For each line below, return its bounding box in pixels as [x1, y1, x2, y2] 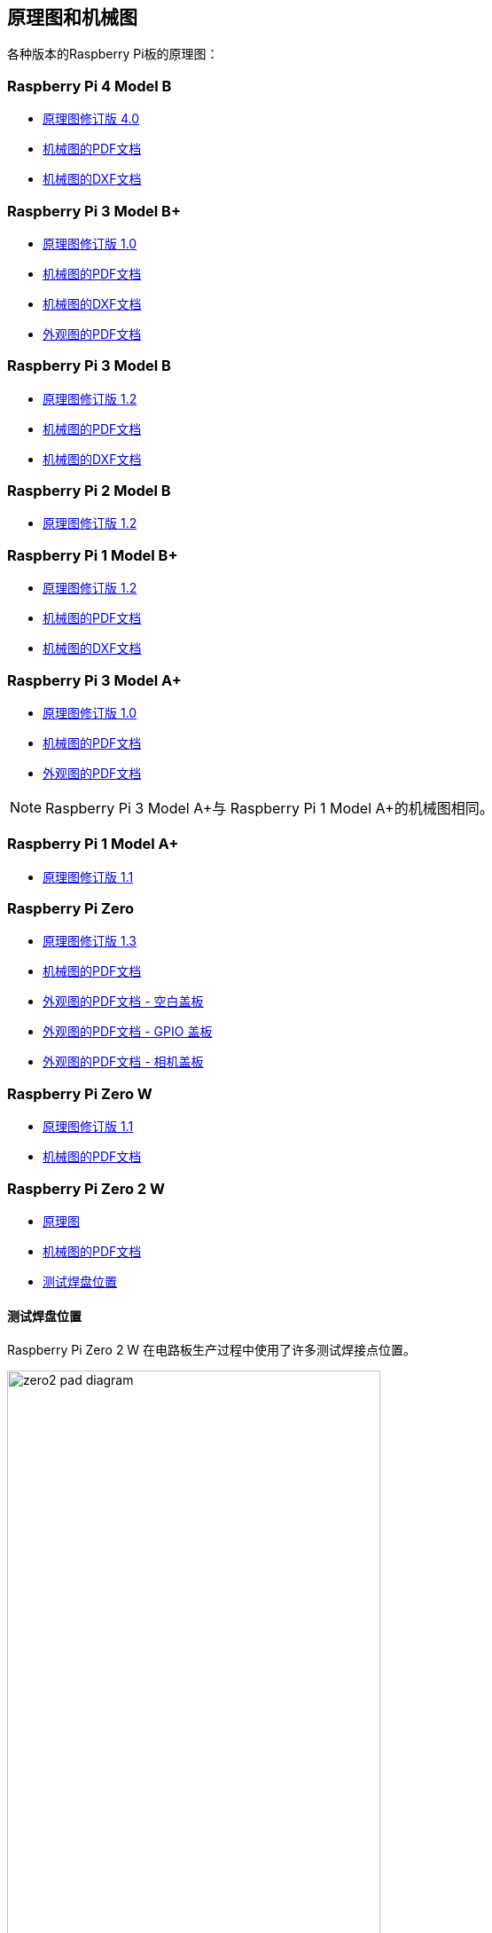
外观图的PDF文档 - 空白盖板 [43, 994, 204, 1010]
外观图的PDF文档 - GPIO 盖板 [43, 1024, 213, 1040]
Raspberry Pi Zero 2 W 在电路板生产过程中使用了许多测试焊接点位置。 [7, 1342, 417, 1358]
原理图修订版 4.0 [43, 111, 140, 127]
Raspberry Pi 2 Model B [7, 482, 171, 500]
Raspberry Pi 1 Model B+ [7, 546, 178, 564]
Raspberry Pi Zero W [7, 1084, 152, 1103]
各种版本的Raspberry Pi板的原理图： [7, 46, 219, 62]
